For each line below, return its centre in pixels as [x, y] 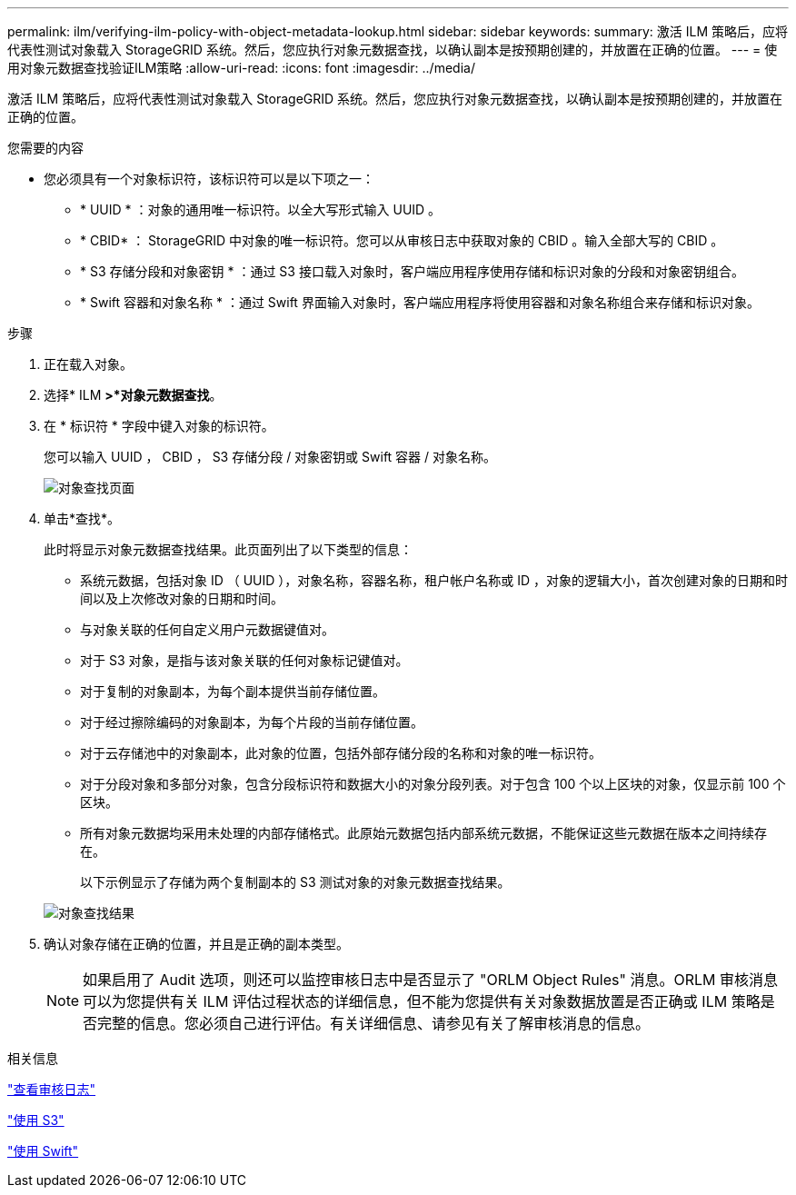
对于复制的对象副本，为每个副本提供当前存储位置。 [233, 691]
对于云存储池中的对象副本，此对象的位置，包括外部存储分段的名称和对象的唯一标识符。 [341, 753]
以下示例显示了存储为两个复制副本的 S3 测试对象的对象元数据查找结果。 [295, 882]
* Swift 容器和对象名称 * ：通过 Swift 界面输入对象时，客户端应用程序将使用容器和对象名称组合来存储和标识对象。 [420, 302]
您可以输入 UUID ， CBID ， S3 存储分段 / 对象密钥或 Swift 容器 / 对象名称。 [270, 457]
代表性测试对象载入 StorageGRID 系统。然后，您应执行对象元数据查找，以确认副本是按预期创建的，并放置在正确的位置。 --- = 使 [393, 50]
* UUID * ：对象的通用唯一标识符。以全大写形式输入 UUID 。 [261, 209]
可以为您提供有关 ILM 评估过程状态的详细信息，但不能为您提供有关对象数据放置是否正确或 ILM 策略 [422, 1001]
